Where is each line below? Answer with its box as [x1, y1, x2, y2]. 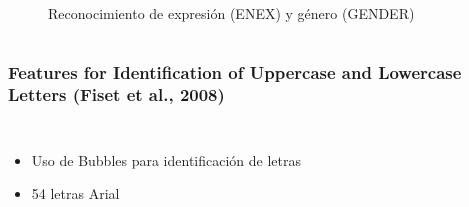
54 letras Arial [31, 183, 120, 204]
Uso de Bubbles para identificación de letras [31, 149, 302, 170]
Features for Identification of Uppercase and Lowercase [8, 59, 462, 84]
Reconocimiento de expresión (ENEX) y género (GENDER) [48, 3, 415, 23]
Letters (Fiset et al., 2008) [8, 82, 225, 107]
